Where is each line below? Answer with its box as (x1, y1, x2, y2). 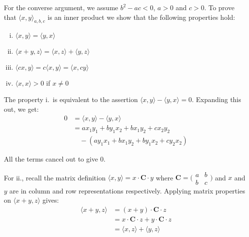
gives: (42, 195, 59, 205)
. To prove (204, 2, 234, 12)
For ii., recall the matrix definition (4, 172, 106, 182)
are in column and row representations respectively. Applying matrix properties (9, 185, 245, 195)
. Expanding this (191, 94, 241, 104)
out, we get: (4, 104, 39, 114)
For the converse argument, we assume (4, 2, 118, 12)
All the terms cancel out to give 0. (4, 154, 106, 164)
